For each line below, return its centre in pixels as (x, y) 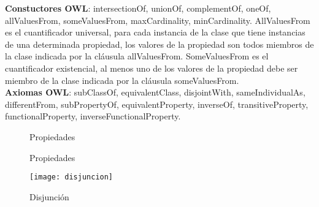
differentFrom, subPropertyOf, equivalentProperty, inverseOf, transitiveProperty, (157, 104)
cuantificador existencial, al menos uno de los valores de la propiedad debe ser (152, 68)
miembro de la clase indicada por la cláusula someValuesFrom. (122, 80)
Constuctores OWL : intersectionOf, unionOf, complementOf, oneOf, (138, 8)
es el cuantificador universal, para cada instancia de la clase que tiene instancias (155, 32)
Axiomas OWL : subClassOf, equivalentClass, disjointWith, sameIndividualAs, (155, 92)
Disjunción (49, 196)
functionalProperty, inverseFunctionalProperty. (93, 116)
